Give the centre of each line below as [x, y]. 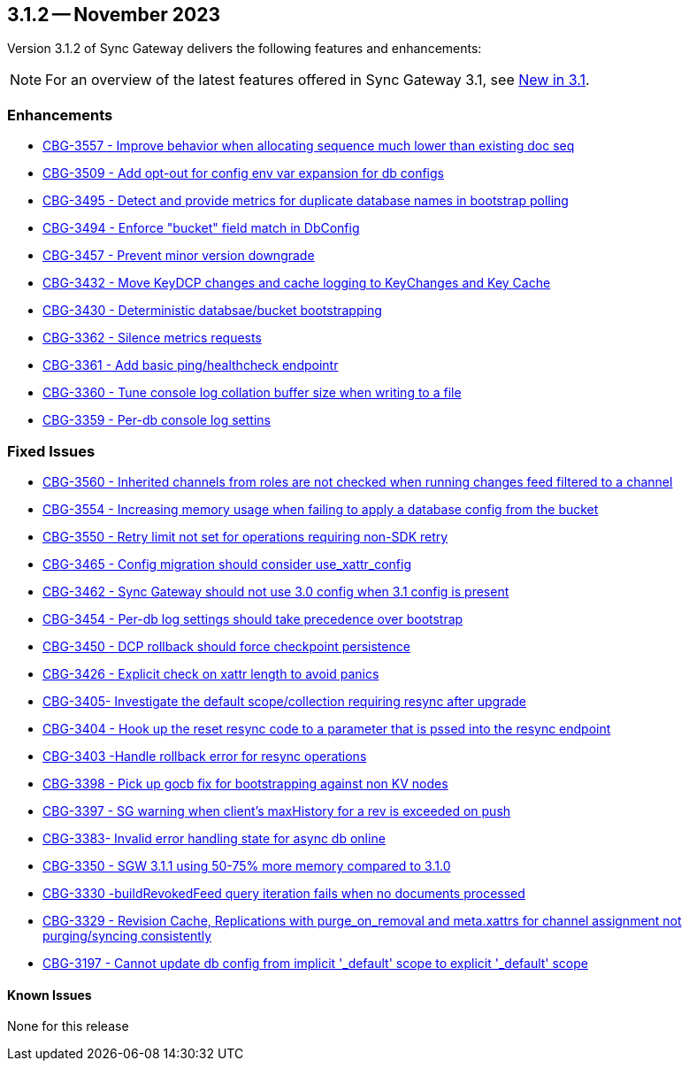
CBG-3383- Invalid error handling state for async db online [214, 838]
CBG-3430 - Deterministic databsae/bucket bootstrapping [212, 311]
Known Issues [50, 995]
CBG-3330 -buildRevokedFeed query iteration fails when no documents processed [284, 893]
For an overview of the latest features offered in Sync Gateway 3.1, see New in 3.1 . [318, 80]
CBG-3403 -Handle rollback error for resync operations [205, 756]
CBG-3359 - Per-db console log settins [157, 420]
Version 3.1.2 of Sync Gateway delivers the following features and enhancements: [245, 49]
